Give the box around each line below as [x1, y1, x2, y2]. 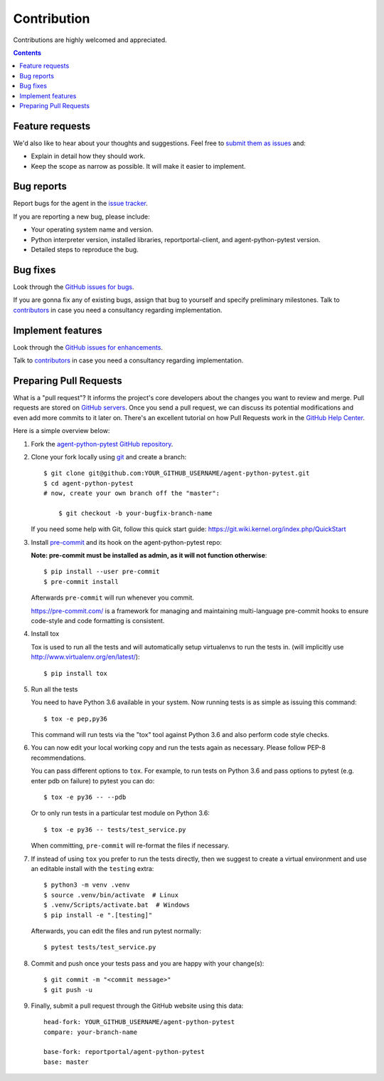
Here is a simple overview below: [13, 427, 110, 435]
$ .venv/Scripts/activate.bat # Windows [43, 901, 190, 909]
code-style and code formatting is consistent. [31, 616, 165, 625]
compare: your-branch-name [43, 1028, 138, 1036]
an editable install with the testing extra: [31, 865, 154, 872]
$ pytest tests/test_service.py [43, 944, 156, 951]
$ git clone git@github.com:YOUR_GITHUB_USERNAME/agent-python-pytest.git [43, 469, 310, 477]
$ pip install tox [43, 669, 108, 677]
